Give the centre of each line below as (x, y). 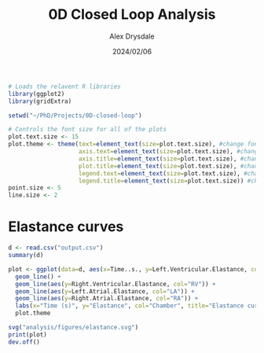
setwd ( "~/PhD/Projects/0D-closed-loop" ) (75, 116)
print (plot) (27, 335)
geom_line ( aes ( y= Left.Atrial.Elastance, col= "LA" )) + (105, 291)
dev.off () (24, 342)
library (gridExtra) (40, 101)
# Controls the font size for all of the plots (88, 130)
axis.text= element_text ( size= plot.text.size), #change (170, 152)
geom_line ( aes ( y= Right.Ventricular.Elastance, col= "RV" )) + (115, 284)
